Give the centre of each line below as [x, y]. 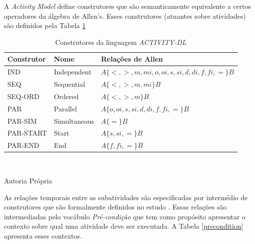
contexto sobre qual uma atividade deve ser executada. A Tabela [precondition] [124, 226]
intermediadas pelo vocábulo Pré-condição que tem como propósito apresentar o [125, 216]
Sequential [70, 84]
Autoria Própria [28, 180]
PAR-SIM [22, 121]
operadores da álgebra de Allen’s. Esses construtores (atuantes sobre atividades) [125, 16]
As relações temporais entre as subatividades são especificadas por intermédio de [126, 197]
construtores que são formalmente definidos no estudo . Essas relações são [115, 207]
